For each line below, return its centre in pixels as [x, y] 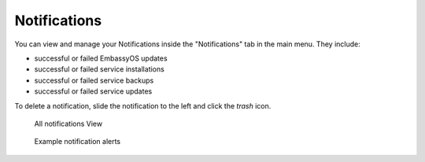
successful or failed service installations [99, 69]
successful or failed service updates [93, 91]
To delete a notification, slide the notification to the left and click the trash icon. [143, 105]
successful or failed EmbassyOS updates [101, 58]
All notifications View [68, 123]
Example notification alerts [78, 142]
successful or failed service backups [94, 80]
